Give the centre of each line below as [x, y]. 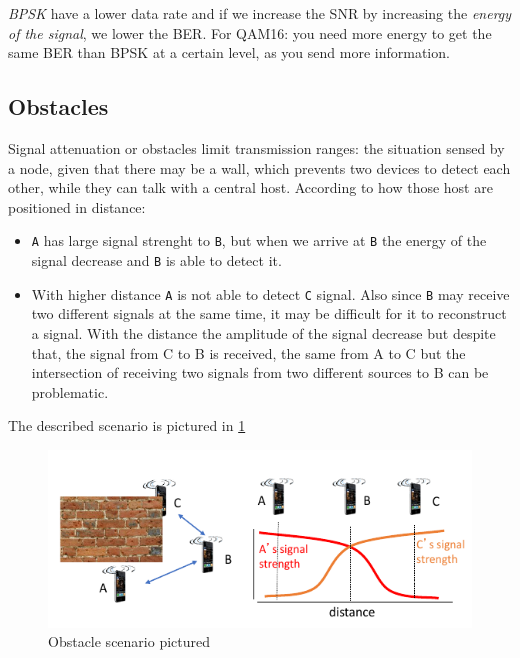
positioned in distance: [77, 206]
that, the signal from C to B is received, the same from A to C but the [248, 352]
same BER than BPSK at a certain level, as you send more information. [229, 52]
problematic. [70, 391]
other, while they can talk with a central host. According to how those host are [250, 187]
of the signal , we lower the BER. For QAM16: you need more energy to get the [250, 32]
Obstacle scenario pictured [129, 641]
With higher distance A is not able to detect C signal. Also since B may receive [270, 293]
